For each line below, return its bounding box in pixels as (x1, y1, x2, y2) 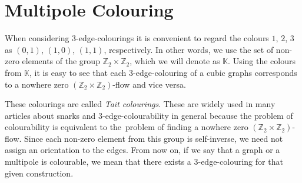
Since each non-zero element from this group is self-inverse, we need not (24, 132, 283, 144)
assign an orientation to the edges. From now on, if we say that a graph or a (5, 144, 280, 156)
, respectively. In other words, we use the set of (104, 43, 274, 55)
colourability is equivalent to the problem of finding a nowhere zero (5, 121, 248, 133)
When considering (5, 32, 69, 44)
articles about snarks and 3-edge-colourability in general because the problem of (5, 109, 293, 121)
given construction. (5, 167, 74, 179)
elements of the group (22, 55, 100, 67)
